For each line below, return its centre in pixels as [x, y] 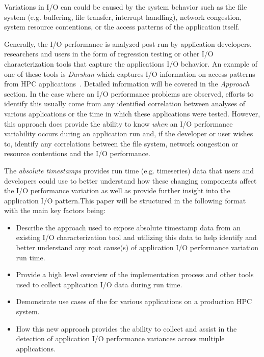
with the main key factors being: [55, 210]
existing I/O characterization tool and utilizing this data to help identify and [136, 237]
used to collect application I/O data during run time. [99, 284]
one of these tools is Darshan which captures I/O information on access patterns [130, 73]
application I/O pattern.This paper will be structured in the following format [125, 200]
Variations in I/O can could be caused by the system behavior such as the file [126, 7]
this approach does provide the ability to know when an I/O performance [118, 123]
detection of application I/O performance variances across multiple [120, 338]
